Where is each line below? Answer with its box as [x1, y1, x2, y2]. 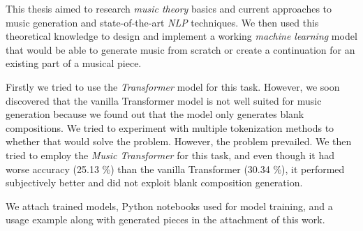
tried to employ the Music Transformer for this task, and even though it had [6, 147, 334, 162]
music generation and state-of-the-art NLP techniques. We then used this [6, 15, 319, 29]
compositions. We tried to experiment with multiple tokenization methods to [6, 120, 334, 135]
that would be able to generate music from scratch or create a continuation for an [6, 42, 355, 57]
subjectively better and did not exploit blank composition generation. [6, 175, 303, 190]
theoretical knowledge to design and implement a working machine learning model [6, 29, 357, 43]
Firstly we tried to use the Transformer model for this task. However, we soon [6, 79, 340, 94]
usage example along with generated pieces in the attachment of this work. [6, 212, 325, 227]
